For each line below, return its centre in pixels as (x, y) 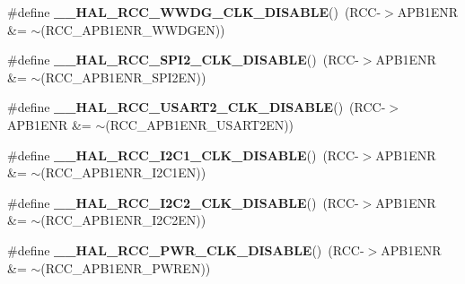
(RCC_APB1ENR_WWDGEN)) (133, 29)
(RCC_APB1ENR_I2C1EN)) (123, 172)
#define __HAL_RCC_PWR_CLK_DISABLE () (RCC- (186, 250)
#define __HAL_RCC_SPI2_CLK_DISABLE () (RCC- (183, 60)
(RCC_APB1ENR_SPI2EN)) (123, 77)
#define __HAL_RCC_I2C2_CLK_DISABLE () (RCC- (183, 202)
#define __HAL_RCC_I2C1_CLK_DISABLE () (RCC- (183, 155)
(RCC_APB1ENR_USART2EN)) (200, 124)
